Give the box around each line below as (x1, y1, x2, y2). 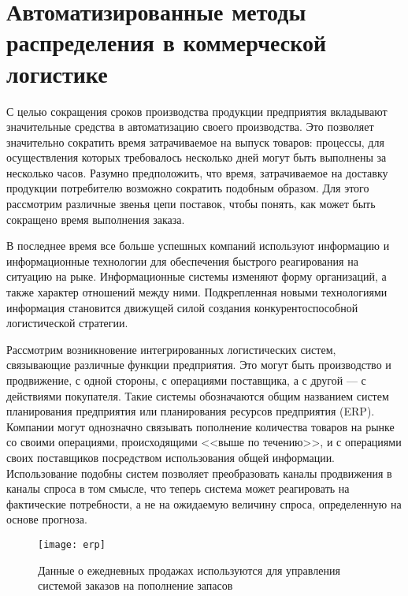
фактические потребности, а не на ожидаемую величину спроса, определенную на (6, 495, 402, 512)
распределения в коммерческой (6, 26, 327, 58)
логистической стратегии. (6, 315, 128, 331)
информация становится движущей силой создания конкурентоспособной (6, 299, 358, 315)
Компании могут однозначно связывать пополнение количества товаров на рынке (6, 418, 395, 434)
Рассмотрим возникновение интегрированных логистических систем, (6, 341, 336, 357)
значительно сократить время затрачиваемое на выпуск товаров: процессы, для (6, 133, 384, 150)
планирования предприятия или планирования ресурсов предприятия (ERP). (6, 403, 375, 419)
